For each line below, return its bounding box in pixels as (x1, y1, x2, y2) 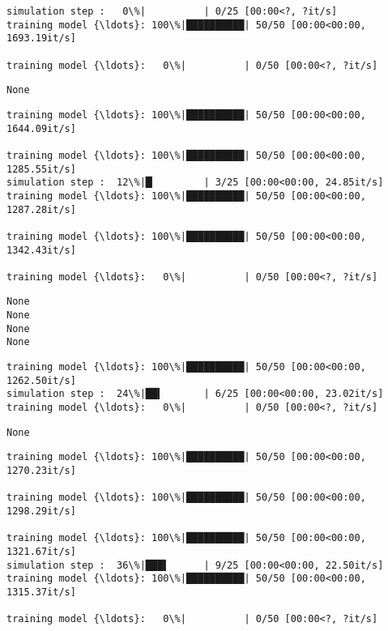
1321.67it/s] (6, 545, 76, 557)
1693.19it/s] (6, 32, 76, 45)
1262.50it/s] (6, 374, 76, 386)
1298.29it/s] (6, 505, 76, 517)
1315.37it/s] (6, 586, 76, 598)
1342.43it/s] (6, 244, 76, 256)
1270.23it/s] (6, 465, 76, 477)
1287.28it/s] (6, 203, 76, 215)
